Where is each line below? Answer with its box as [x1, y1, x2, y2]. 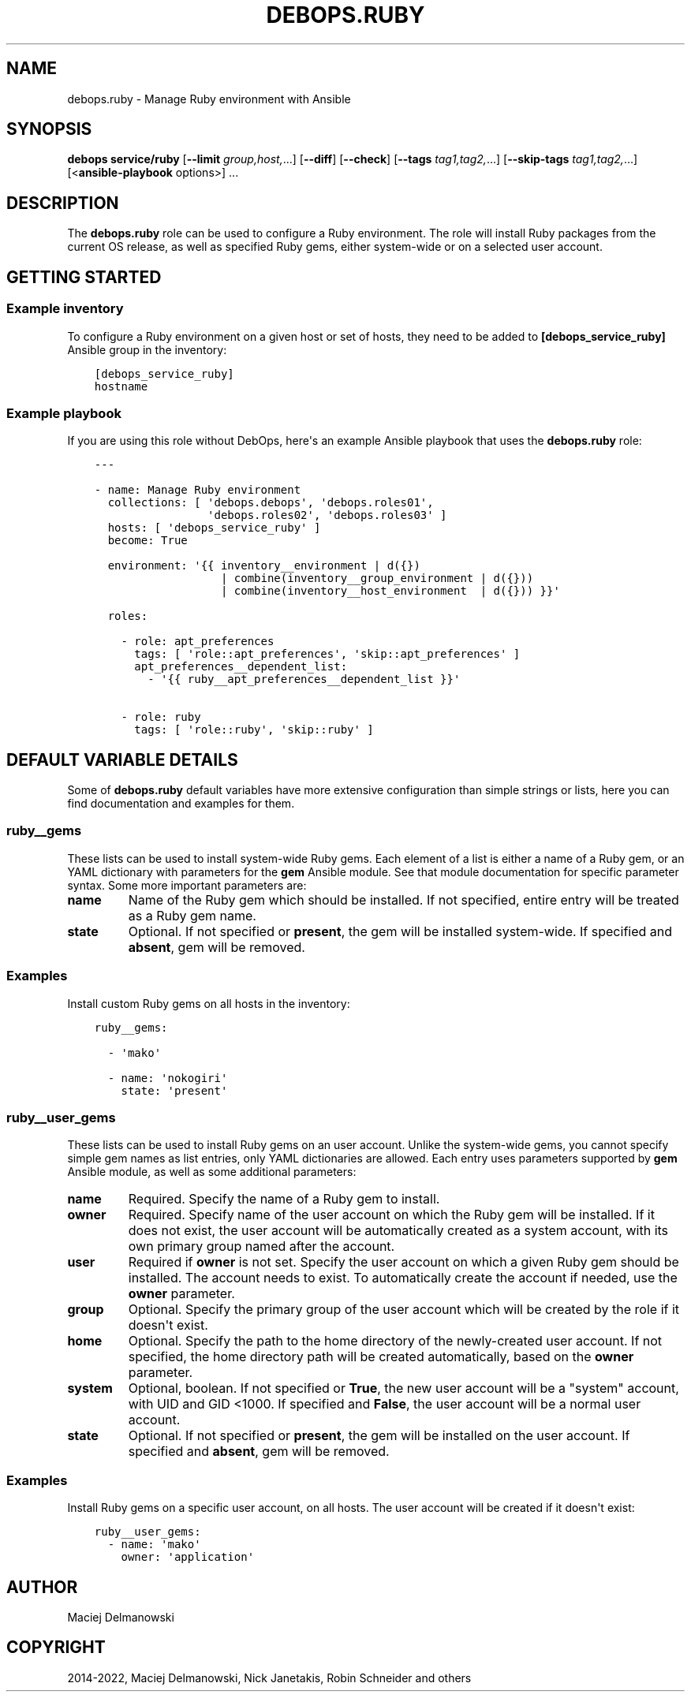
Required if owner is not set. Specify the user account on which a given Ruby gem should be [128, 1254, 679, 1271]
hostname [94, 379, 148, 393]
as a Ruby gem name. [128, 907, 256, 924]
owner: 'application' [121, 1551, 255, 1564]
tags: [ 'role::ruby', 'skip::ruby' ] [134, 723, 374, 737]
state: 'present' [121, 1084, 228, 1097]
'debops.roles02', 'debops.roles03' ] [207, 509, 447, 522]
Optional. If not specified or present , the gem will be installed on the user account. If [128, 1427, 630, 1444]
